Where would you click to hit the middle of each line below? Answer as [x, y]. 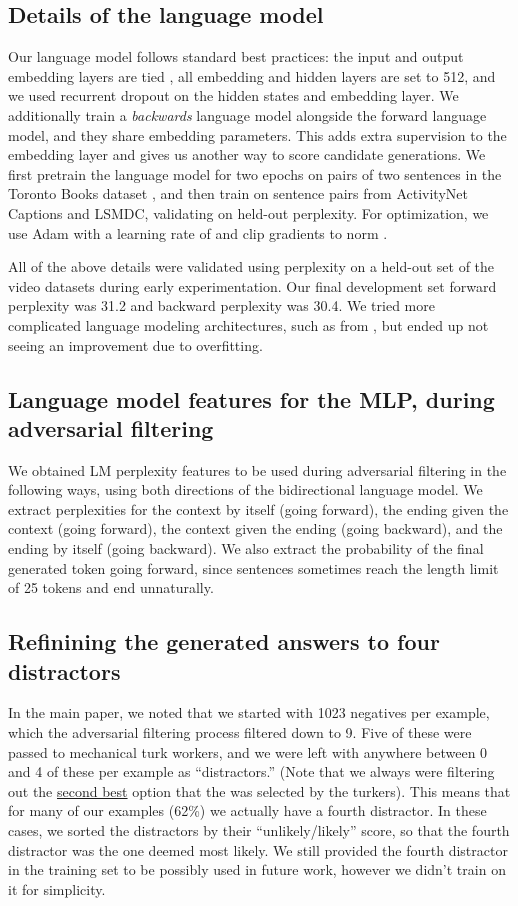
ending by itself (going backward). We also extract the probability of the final [246, 548]
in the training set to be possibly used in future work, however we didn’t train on [257, 869]
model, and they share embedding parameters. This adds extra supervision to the [257, 134]
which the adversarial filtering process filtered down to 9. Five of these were [240, 732]
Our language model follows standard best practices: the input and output [236, 56]
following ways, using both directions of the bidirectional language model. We [245, 489]
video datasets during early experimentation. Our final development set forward [252, 285]
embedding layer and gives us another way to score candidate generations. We [247, 154]
